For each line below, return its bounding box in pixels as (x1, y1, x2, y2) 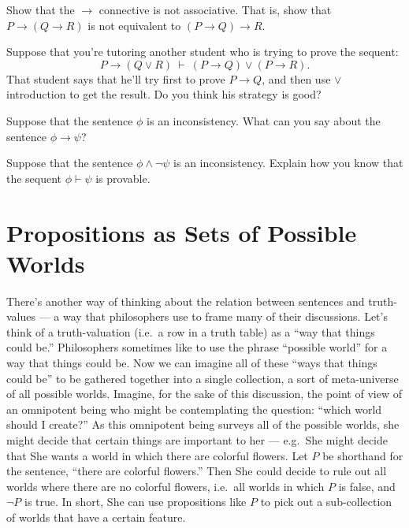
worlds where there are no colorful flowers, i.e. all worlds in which (6, 478, 325, 494)
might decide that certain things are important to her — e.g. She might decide (6, 432, 389, 448)
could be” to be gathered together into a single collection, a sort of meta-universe (6, 370, 399, 386)
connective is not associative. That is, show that (99, 2, 332, 17)
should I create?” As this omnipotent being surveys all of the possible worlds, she (6, 416, 400, 433)
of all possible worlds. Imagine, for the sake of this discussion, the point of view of (6, 385, 402, 402)
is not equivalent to (87, 17, 181, 33)
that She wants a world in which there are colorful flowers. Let (6, 447, 308, 463)
